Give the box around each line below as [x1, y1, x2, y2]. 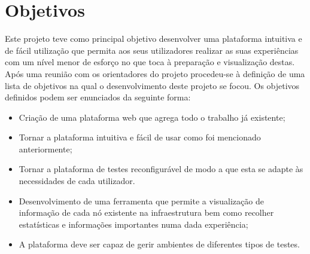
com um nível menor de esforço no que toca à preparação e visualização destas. [5, 56, 295, 68]
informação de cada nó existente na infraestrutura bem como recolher [19, 206, 274, 219]
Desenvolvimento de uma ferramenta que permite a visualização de [19, 194, 264, 207]
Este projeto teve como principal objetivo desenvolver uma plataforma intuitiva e [5, 32, 302, 45]
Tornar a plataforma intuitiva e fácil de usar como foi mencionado [19, 131, 261, 143]
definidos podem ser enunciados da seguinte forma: [5, 91, 191, 103]
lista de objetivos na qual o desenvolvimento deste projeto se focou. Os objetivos [5, 79, 300, 91]
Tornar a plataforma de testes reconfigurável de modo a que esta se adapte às [19, 163, 303, 175]
